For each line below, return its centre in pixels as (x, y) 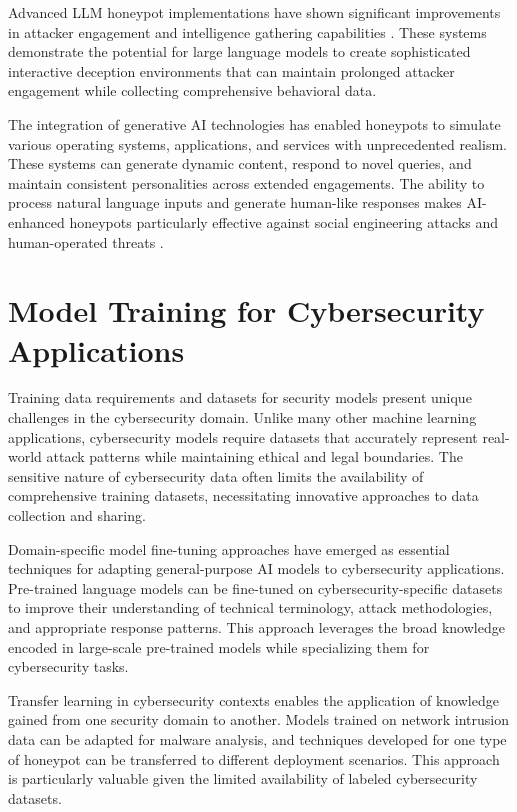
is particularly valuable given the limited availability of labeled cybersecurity (243, 778)
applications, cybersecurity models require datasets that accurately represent (243, 436)
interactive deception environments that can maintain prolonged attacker (231, 70)
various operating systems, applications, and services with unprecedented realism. (257, 143)
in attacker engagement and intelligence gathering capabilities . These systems (247, 31)
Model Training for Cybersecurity (246, 310)
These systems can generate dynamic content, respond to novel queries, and (240, 163)
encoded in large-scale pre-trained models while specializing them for (219, 646)
